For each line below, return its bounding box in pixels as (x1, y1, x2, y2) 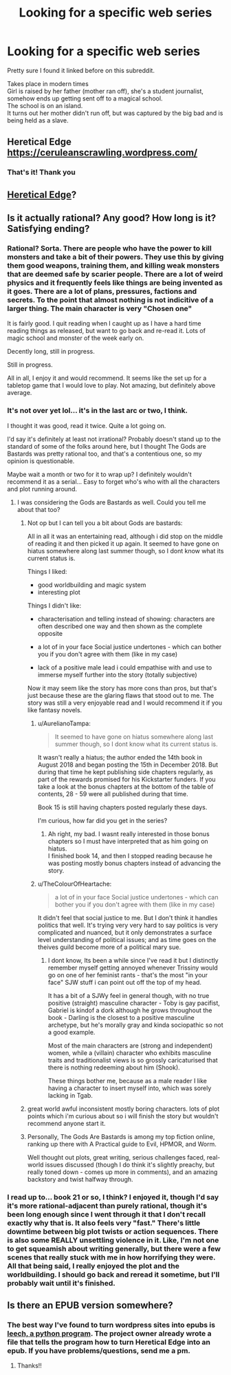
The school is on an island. (7, 101, 83, 109)
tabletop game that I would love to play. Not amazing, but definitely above (7, 381, 216, 390)
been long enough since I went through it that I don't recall (7, 1209, 206, 1219)
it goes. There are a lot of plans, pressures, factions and (7, 286, 197, 296)
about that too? (16, 505, 60, 513)
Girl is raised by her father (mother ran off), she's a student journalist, (7, 87, 204, 95)
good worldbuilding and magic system (37, 580, 146, 589)
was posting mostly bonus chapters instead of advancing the (47, 859, 221, 867)
